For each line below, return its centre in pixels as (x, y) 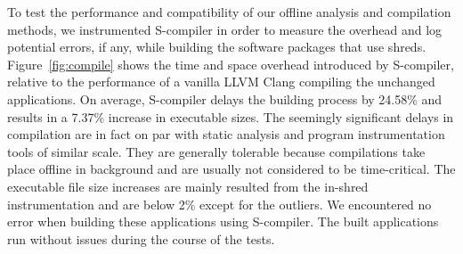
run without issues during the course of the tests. (141, 238)
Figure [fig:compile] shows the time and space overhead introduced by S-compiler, (231, 64)
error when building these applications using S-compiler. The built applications (223, 221)
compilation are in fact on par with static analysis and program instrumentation (226, 134)
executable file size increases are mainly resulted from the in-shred (188, 186)
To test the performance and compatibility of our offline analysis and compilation (229, 12)
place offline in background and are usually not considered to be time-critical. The (231, 169)
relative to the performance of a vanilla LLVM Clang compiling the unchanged (221, 82)
